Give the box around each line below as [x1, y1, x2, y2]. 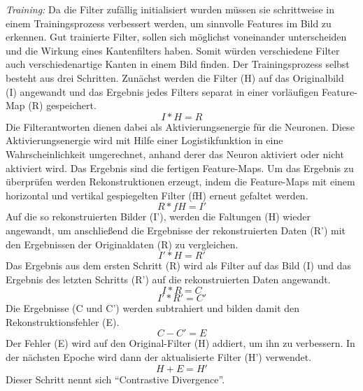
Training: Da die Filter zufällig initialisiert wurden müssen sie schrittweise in [6, 2, 334, 16]
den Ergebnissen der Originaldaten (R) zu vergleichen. [6, 236, 239, 251]
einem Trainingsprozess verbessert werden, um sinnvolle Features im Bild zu [6, 15, 332, 30]
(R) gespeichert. [28, 98, 97, 113]
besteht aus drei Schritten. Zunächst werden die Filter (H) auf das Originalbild [6, 70, 344, 85]
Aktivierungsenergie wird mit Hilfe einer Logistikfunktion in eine [6, 133, 283, 148]
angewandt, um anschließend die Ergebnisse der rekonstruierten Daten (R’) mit [6, 222, 346, 237]
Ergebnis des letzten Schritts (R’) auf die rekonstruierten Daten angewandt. [6, 271, 331, 286]
